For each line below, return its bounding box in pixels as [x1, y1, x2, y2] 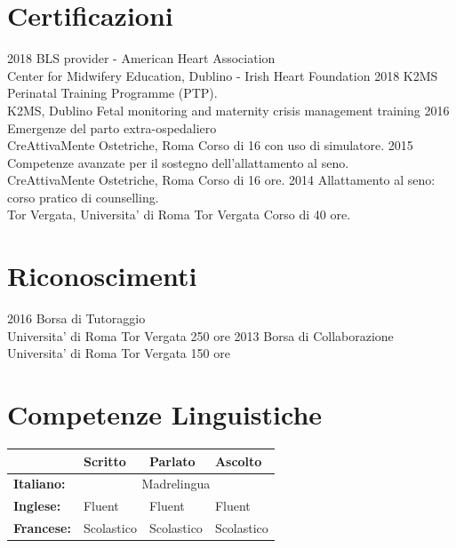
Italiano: [13, 474, 66, 493]
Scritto [83, 451, 126, 470]
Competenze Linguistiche [7, 396, 323, 433]
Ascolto [214, 451, 262, 470]
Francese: [13, 519, 71, 537]
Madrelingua [141, 474, 211, 493]
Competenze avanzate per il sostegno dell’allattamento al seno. [7, 153, 349, 171]
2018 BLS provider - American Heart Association [7, 49, 276, 68]
